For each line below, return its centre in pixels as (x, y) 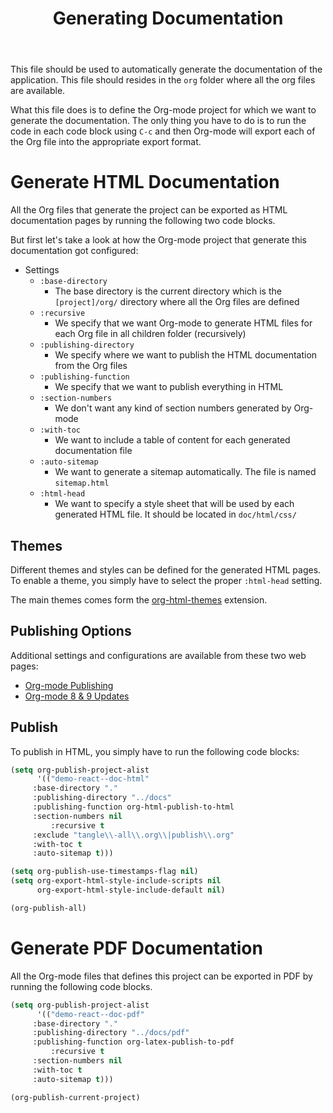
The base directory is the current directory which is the (168, 291)
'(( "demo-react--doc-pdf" (90, 1014)
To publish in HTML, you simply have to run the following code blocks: (155, 751)
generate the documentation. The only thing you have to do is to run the (158, 121)
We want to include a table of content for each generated (172, 440)
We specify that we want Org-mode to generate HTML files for (183, 323)
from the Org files (91, 366)
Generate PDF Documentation (136, 948)
